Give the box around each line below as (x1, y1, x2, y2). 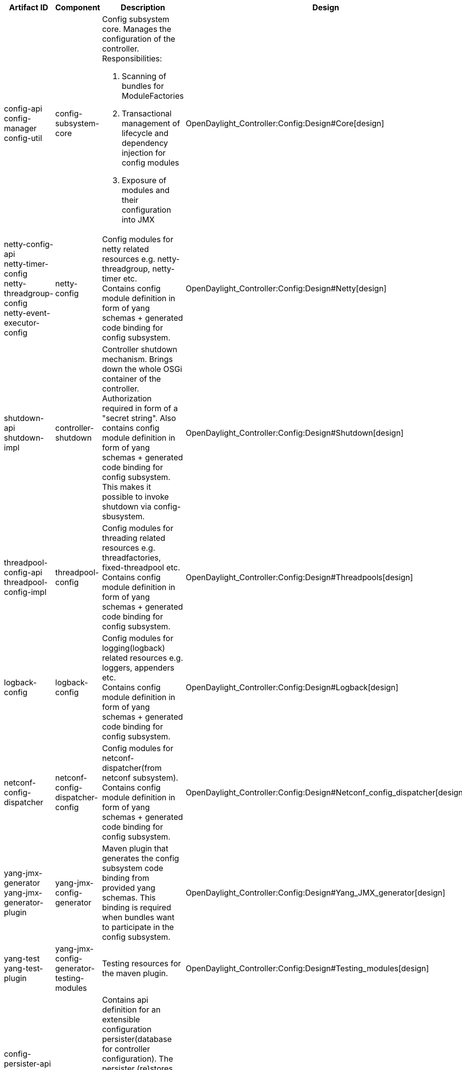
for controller (102, 1044, 150, 1054)
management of (121, 118, 180, 128)
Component (55, 2, 100, 12)
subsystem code (102, 863, 163, 873)
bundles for (121, 81, 164, 91)
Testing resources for (102, 958, 181, 968)
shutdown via (102, 502, 152, 511)
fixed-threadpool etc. (102, 563, 180, 572)
